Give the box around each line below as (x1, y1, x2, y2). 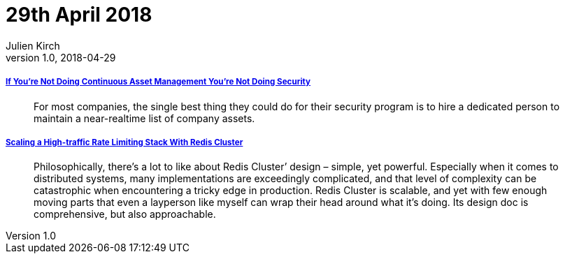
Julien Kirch (6, 39, 60, 52)
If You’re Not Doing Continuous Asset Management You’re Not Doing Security (6, 77, 311, 87)
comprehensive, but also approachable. (34, 208, 216, 221)
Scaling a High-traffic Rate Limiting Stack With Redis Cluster (6, 137, 243, 147)
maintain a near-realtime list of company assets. (34, 112, 255, 124)
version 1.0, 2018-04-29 (6, 51, 116, 64)
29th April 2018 (6, 3, 152, 27)
